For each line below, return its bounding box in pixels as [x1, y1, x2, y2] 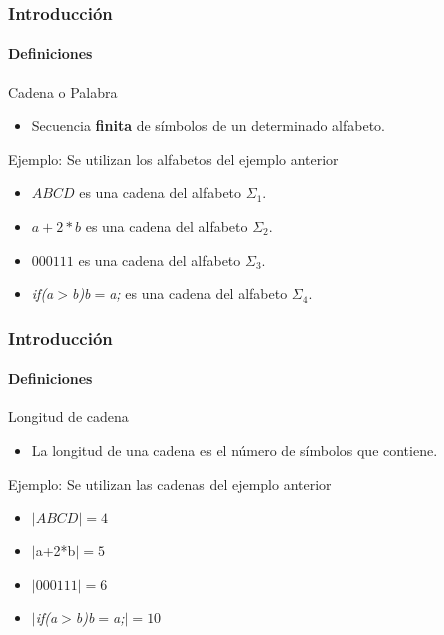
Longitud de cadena [8, 406, 129, 427]
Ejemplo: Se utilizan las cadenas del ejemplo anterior [8, 473, 332, 494]
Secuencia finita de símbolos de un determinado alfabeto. [31, 115, 386, 136]
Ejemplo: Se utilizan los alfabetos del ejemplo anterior [8, 148, 339, 169]
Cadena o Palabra [8, 81, 118, 102]
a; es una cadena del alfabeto [109, 283, 288, 304]
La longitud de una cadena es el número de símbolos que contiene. [31, 440, 438, 461]
